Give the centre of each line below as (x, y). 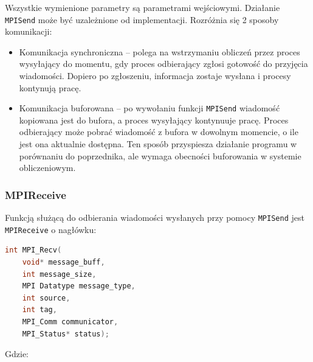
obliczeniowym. (47, 168)
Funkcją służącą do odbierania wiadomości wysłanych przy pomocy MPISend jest (155, 218)
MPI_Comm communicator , (70, 322)
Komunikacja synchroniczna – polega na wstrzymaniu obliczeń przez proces (160, 51)
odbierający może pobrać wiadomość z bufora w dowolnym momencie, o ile (159, 132)
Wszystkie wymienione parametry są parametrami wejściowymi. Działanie (143, 7)
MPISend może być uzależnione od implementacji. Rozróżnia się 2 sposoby (142, 19)
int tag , (40, 310)
